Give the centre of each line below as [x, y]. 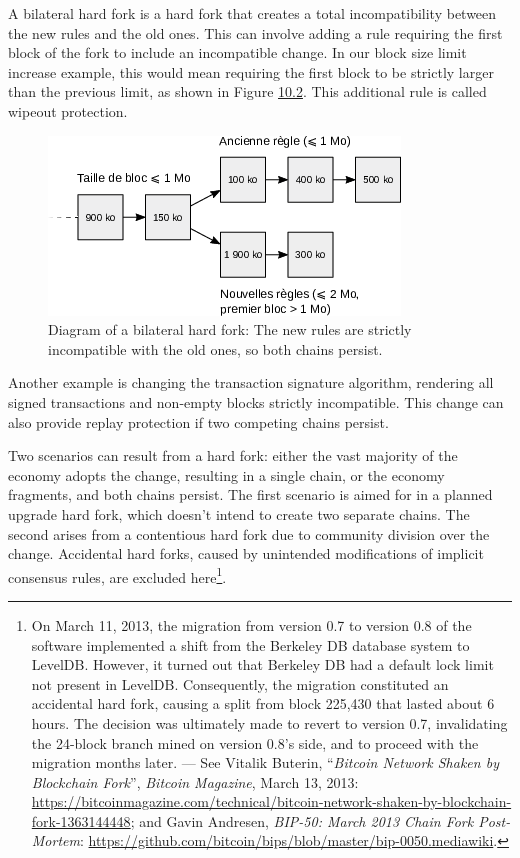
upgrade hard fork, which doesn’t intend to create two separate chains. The [239, 513]
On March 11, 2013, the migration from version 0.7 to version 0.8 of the [251, 624]
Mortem [55, 840]
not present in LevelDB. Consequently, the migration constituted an [240, 683]
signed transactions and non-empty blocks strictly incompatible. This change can [256, 401]
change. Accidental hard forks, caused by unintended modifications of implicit [246, 553]
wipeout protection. [68, 110]
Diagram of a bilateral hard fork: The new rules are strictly [230, 329]
